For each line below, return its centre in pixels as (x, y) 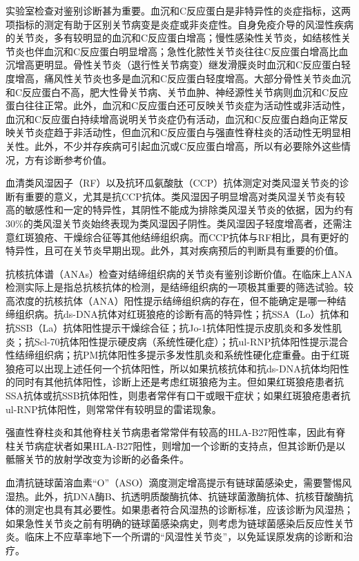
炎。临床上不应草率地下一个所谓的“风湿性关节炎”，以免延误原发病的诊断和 (175, 536)
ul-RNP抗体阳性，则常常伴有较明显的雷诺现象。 (114, 409)
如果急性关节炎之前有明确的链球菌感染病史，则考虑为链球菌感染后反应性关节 (179, 523)
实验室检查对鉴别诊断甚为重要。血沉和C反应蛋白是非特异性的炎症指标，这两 (178, 10)
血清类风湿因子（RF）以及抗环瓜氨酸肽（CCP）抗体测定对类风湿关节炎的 (173, 183)
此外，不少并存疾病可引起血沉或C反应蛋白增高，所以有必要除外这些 (188, 145)
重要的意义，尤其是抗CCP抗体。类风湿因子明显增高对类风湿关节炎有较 (185, 196)
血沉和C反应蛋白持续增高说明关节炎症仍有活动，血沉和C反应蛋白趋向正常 (172, 118)
